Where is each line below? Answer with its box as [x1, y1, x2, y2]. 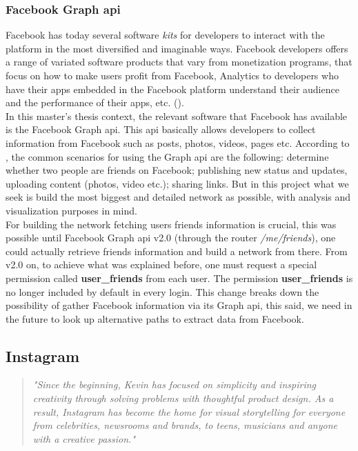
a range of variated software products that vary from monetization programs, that [6, 54, 352, 69]
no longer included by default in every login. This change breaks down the [6, 284, 319, 299]
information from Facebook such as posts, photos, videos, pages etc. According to [6, 135, 350, 150]
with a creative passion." [32, 431, 136, 445]
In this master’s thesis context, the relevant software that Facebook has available [6, 108, 348, 123]
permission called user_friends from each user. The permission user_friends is [6, 270, 353, 285]
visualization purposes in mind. [6, 203, 137, 217]
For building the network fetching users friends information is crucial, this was [6, 217, 337, 231]
